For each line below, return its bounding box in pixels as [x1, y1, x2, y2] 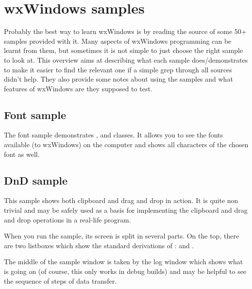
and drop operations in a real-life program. [4, 214, 131, 224]
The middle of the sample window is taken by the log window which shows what [4, 256, 243, 267]
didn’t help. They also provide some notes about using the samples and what [4, 74, 233, 84]
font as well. [4, 149, 40, 159]
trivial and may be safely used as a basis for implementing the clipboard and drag [4, 205, 248, 215]
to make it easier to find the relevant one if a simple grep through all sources [4, 64, 232, 74]
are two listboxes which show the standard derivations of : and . [4, 240, 194, 250]
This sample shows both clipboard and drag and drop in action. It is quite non [4, 195, 238, 205]
